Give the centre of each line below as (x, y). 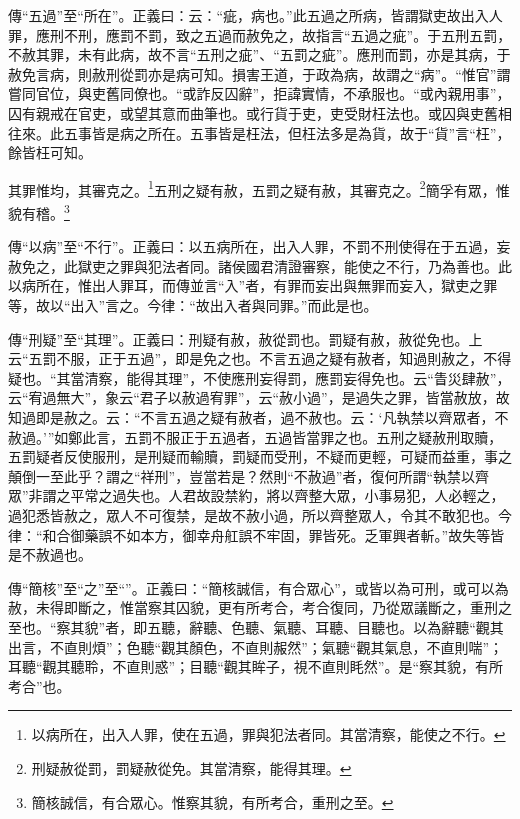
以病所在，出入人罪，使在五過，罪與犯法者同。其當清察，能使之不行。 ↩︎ (268, 734)
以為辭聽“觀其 (458, 626)
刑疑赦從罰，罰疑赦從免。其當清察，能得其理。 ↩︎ (191, 767)
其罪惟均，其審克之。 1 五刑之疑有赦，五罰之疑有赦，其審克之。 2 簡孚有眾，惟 (259, 188)
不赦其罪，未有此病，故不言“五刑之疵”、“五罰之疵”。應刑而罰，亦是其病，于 (259, 54)
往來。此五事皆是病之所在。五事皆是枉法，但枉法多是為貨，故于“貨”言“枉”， (259, 132)
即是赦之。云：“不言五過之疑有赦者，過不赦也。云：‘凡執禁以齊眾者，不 (272, 417)
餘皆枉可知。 (50, 152)
